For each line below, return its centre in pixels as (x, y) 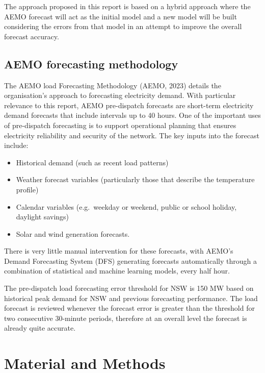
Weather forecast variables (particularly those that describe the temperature (135, 179)
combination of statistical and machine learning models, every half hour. (117, 271)
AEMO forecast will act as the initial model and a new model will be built (121, 16)
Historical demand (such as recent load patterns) (92, 162)
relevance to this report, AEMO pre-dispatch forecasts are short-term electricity (129, 105)
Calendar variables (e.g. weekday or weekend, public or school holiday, (126, 206)
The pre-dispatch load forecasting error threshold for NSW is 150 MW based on (129, 288)
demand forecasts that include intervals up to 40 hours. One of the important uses (132, 115)
